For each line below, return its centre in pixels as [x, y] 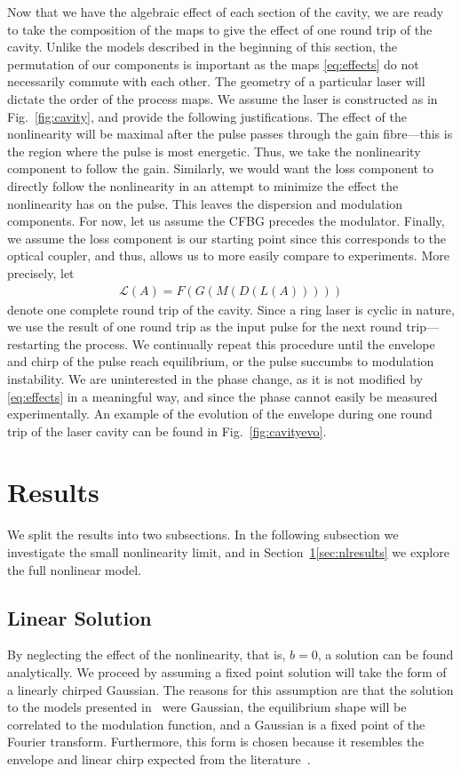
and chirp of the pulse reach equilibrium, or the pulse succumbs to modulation [221, 361]
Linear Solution [79, 617]
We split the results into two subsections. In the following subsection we [203, 535]
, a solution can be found [385, 654]
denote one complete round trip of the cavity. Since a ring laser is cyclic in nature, [231, 309]
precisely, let [41, 272]
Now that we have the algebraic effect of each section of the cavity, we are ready [226, 12]
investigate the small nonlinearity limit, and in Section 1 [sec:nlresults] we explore [228, 552]
